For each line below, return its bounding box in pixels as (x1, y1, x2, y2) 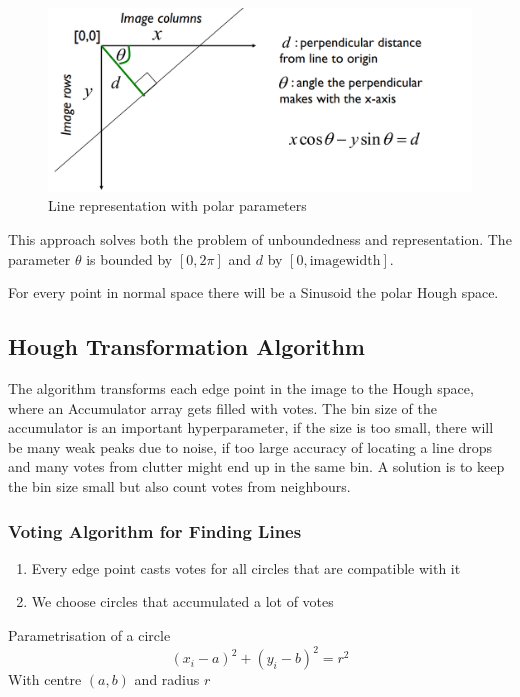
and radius (134, 669, 200, 690)
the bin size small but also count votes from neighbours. (8, 475, 351, 496)
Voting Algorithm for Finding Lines (8, 518, 302, 543)
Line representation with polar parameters (48, 195, 307, 216)
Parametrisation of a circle (8, 624, 171, 645)
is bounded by (86, 248, 173, 269)
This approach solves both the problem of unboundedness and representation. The (8, 229, 512, 250)
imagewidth (309, 253, 381, 268)
